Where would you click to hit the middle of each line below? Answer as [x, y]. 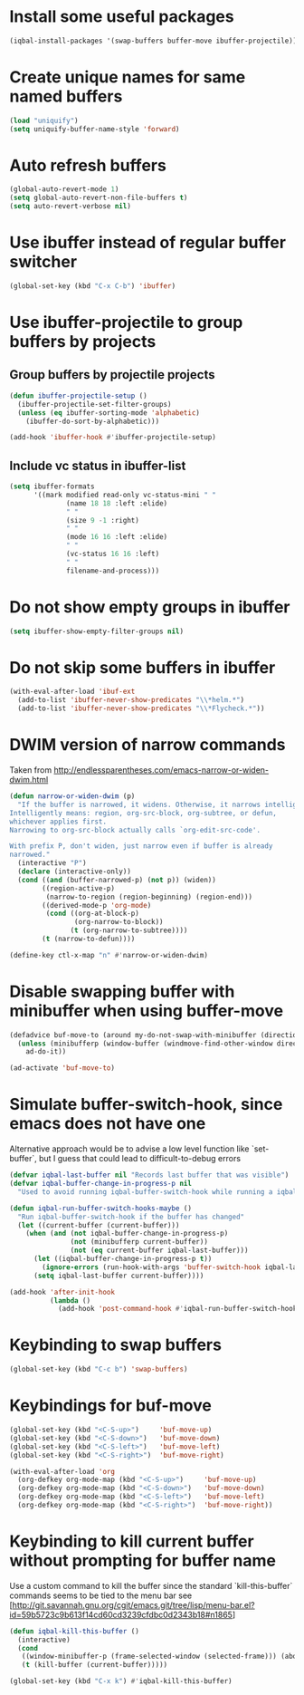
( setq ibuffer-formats [52, 486]
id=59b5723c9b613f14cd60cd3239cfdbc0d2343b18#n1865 [121, 1614]
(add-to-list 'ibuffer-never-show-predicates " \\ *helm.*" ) [131, 700]
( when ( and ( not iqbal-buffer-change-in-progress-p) [127, 1234]
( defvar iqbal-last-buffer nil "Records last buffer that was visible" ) [149, 1175]
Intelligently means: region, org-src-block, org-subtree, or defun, [143, 813]
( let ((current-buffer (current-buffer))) [99, 1225]
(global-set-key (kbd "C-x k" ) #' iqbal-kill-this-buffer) [121, 1681]
